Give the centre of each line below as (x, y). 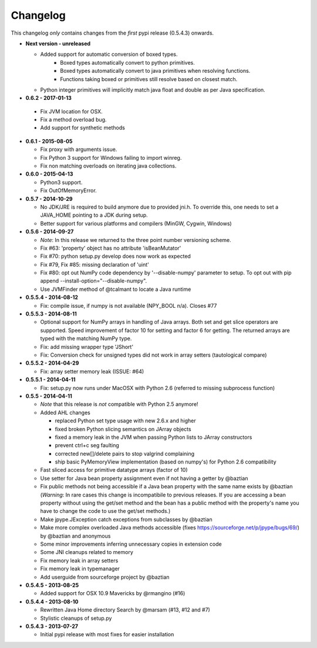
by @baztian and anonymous (75, 536)
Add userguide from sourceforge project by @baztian (105, 577)
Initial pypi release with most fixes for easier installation (107, 634)
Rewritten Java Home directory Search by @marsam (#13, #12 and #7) (125, 610)
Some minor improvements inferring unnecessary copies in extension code (131, 544)
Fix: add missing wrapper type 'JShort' (87, 347)
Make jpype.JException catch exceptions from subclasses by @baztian (126, 519)
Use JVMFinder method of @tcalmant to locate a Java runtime (116, 289)
